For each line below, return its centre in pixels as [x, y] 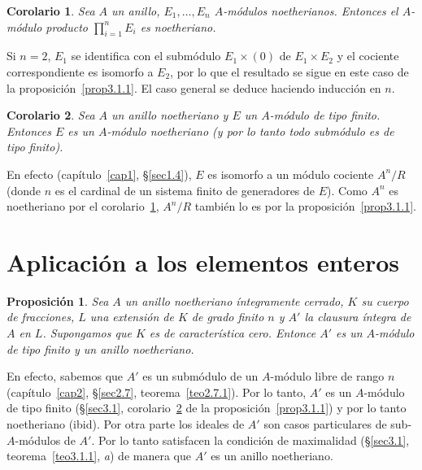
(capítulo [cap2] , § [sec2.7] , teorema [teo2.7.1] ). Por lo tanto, [157, 392]
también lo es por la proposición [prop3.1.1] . [305, 206]
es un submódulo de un [200, 376]
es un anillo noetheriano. [272, 456]
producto [67, 26]
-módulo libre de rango [327, 376]
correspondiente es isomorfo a [80, 71]
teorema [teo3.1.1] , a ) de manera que [99, 456]
